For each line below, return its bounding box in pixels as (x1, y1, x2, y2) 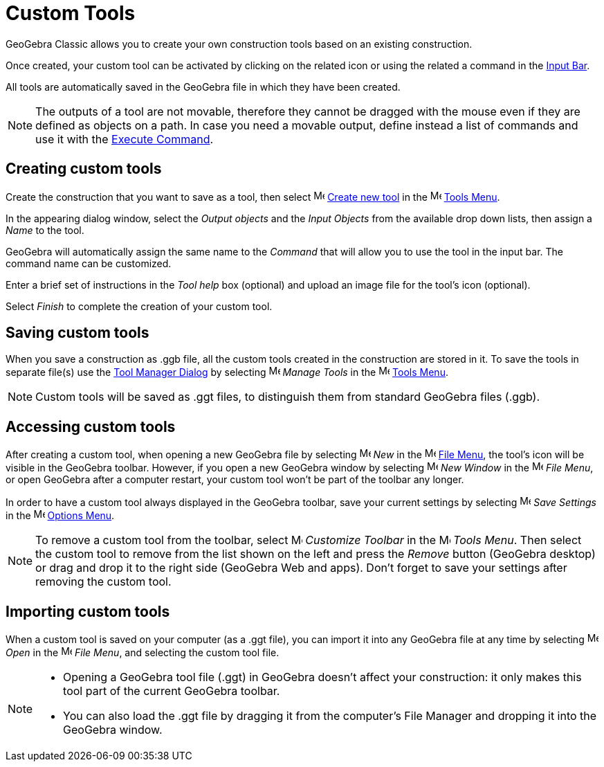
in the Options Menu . (6, 509, 115, 522)
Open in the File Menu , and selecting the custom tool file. (6, 647, 280, 659)
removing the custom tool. (35, 575, 172, 589)
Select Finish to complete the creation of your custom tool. (6, 300, 273, 312)
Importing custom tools (6, 602, 170, 620)
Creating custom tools (6, 160, 162, 178)
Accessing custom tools (6, 417, 176, 435)
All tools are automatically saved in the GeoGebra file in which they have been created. (6, 80, 401, 93)
